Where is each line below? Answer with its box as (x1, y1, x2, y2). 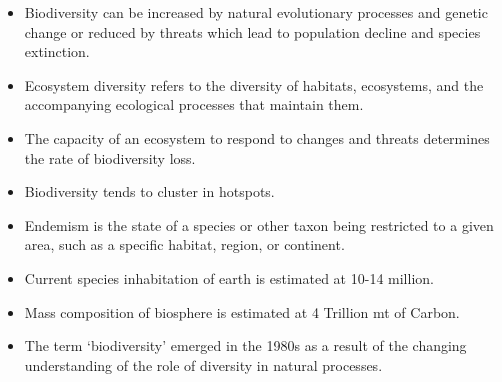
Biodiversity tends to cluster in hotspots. (24, 181, 275, 202)
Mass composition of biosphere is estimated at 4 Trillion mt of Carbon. (24, 301, 460, 322)
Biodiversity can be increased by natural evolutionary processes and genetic (24, 2, 488, 22)
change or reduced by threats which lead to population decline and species (24, 21, 481, 42)
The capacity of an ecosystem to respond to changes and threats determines (24, 127, 490, 148)
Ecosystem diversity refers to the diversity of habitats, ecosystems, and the (24, 74, 484, 95)
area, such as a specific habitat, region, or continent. (24, 234, 345, 255)
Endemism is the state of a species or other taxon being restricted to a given (24, 214, 494, 235)
